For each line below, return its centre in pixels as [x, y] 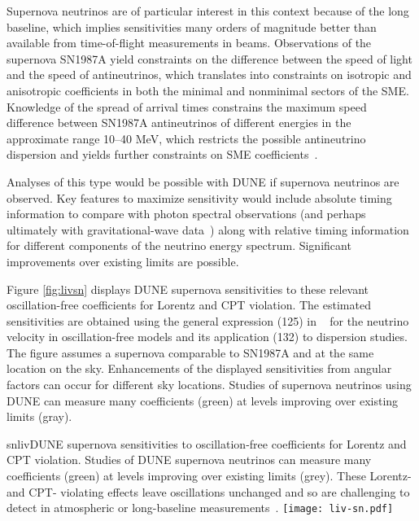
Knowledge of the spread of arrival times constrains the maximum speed [187, 106]
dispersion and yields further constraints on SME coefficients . [162, 154]
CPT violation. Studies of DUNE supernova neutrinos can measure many [189, 460]
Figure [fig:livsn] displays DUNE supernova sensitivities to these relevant [188, 289]
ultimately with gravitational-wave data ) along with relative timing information [208, 229]
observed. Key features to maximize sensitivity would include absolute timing [199, 197]
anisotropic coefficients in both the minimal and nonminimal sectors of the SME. [208, 90]
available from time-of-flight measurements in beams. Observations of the [189, 43]
